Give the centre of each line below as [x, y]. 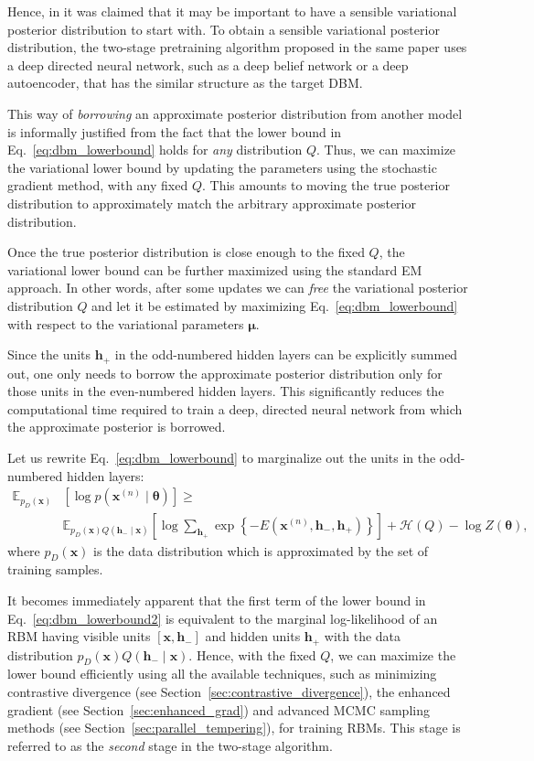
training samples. [55, 569]
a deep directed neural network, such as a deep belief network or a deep [208, 64]
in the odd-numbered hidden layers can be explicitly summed [286, 354]
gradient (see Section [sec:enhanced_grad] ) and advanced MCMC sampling [219, 709]
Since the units [49, 354]
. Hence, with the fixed [252, 654]
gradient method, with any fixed [98, 185]
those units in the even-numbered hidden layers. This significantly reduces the [226, 391]
